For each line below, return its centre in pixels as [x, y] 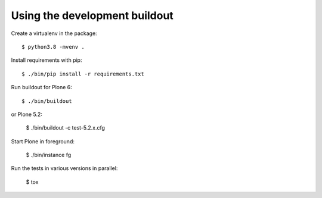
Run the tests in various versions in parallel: [64, 168]
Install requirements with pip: [47, 60]
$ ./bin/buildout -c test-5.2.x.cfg [66, 128]
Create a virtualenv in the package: [54, 33]
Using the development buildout [92, 15]
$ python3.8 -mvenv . [53, 47]
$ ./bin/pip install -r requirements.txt [83, 74]
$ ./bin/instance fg [49, 155]
